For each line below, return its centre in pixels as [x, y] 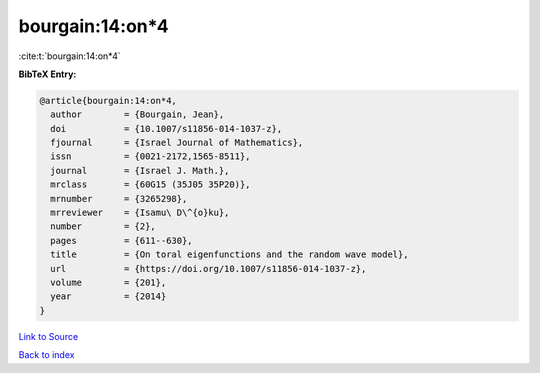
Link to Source [48, 336]
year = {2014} [108, 296]
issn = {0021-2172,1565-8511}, [150, 156]
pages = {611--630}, [122, 240]
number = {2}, [103, 226]
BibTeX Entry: [47, 74]
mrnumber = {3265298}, [119, 198]
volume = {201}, [108, 282]
